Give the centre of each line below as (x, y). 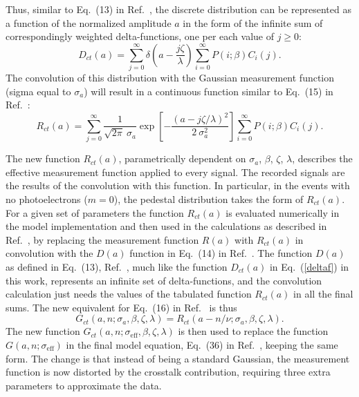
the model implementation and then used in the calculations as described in (166, 226)
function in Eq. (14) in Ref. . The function (221, 253)
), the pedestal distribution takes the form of (209, 199)
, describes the (322, 158)
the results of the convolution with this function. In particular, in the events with (178, 185)
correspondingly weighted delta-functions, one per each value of (140, 36)
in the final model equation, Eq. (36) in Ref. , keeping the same (202, 344)
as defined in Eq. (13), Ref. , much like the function (117, 266)
